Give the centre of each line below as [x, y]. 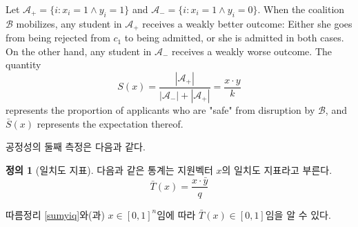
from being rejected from [58, 38]
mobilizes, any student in [69, 23]
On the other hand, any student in [79, 51]
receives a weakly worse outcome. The [252, 51]
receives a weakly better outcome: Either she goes [247, 23]
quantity [23, 65]
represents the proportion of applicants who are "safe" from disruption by [160, 109]
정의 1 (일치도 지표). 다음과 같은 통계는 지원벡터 [109, 169]
